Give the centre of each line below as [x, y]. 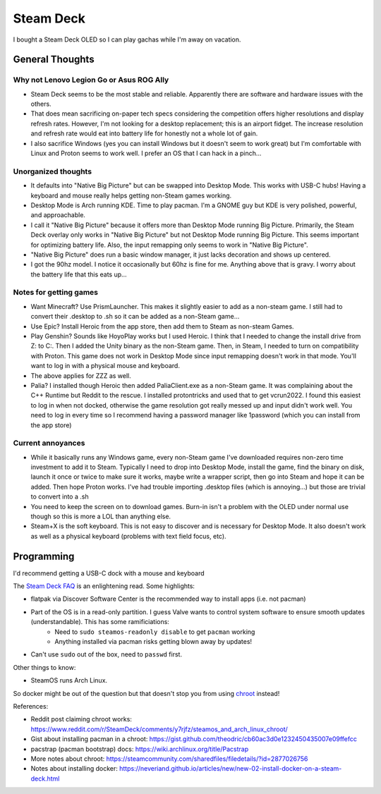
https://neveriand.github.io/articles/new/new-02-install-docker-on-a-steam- [230, 769]
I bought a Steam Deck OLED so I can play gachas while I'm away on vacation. [127, 39]
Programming [44, 556]
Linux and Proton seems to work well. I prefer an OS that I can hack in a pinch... [146, 153]
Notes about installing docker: [74, 769]
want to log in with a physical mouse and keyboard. [105, 366]
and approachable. [58, 215]
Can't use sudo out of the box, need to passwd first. [107, 654]
